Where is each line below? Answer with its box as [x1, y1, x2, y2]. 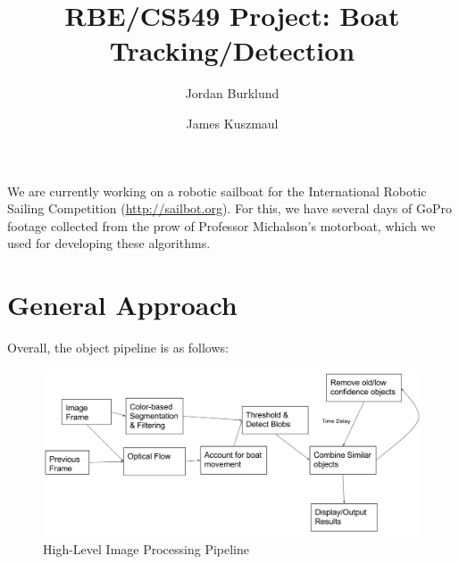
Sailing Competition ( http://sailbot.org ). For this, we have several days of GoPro [7, 199, 453, 218]
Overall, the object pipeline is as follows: [7, 338, 229, 356]
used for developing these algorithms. [7, 234, 211, 253]
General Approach [7, 286, 238, 323]
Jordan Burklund [185, 84, 280, 103]
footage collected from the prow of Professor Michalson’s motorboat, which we [7, 216, 436, 235]
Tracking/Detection [109, 32, 355, 69]
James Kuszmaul [186, 113, 279, 132]
